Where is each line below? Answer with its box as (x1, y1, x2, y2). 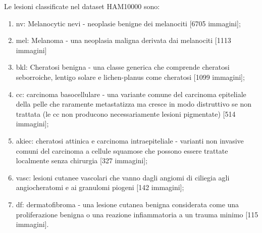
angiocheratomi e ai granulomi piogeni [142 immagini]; (16, 182, 184, 193)
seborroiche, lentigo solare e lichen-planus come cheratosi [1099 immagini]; (16, 71, 245, 82)
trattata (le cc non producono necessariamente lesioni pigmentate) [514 (16, 108, 236, 119)
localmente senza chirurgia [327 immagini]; (16, 155, 148, 166)
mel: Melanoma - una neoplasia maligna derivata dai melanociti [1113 (16, 35, 231, 45)
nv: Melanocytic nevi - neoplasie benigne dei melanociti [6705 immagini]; (16, 18, 241, 28)
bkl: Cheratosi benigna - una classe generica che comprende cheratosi (16, 62, 230, 72)
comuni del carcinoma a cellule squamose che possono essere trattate (16, 145, 228, 156)
